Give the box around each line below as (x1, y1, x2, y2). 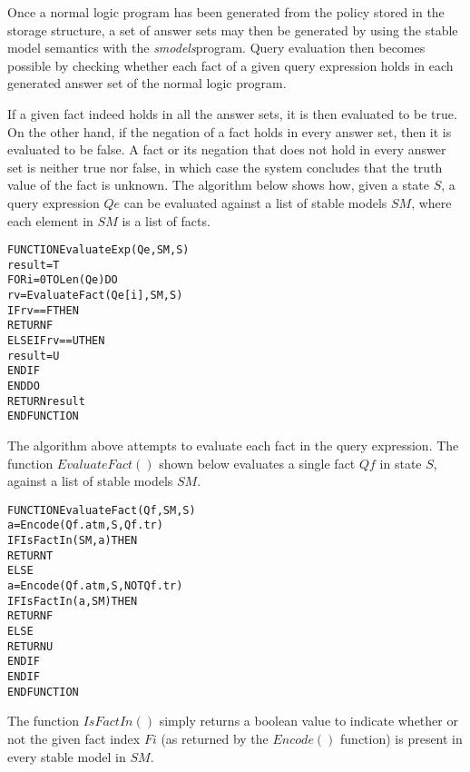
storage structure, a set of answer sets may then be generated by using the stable (7, 20, 458, 39)
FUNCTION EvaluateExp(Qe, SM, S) (7, 243, 190, 257)
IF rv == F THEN (7, 303, 79, 317)
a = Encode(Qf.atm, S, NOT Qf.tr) (7, 579, 183, 593)
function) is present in (340, 728, 463, 747)
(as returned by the (161, 728, 269, 747)
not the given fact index (7, 728, 141, 747)
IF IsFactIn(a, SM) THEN (7, 594, 138, 608)
